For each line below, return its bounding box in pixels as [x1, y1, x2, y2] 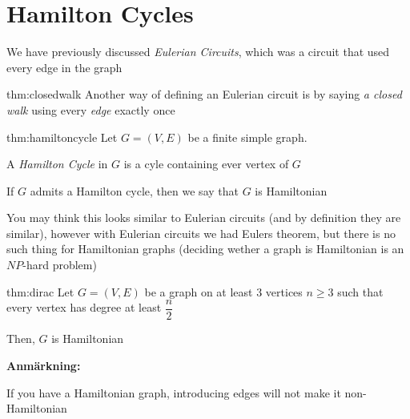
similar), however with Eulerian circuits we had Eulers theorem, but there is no [6, 224, 396, 241]
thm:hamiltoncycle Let [6, 128, 118, 145]
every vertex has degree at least [6, 299, 162, 316]
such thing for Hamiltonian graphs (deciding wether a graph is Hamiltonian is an [6, 240, 404, 257]
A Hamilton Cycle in [6, 155, 108, 172]
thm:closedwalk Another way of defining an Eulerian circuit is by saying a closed [6, 86, 402, 103]
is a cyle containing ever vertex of [123, 155, 289, 172]
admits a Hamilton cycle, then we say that [30, 182, 239, 199]
